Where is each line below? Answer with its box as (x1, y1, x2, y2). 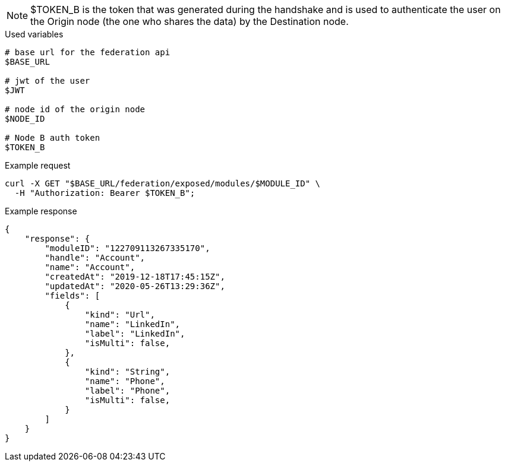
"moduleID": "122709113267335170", (45, 243, 210, 253)
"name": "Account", (45, 262, 135, 272)
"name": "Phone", (84, 376, 165, 386)
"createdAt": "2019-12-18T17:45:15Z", (45, 272, 225, 281)
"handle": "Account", (45, 253, 146, 262)
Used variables (5, 29, 64, 39)
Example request (5, 160, 71, 170)
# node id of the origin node (5, 104, 146, 114)
